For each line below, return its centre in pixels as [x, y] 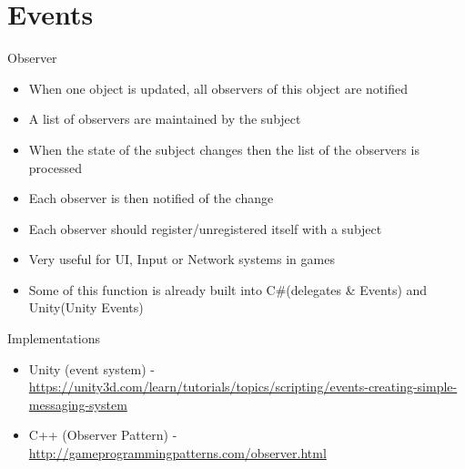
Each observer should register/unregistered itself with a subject [205, 228]
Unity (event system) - [91, 368]
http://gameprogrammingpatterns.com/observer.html [177, 453]
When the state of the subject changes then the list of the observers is [224, 149]
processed [55, 167]
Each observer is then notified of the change [151, 198]
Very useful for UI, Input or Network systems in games [182, 259]
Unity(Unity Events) [86, 307]
